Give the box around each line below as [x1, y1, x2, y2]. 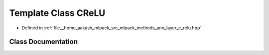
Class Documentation [9, 38, 78, 46]
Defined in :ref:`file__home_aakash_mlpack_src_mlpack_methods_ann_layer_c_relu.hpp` [21, 25, 202, 31]
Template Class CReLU [9, 7, 106, 18]
